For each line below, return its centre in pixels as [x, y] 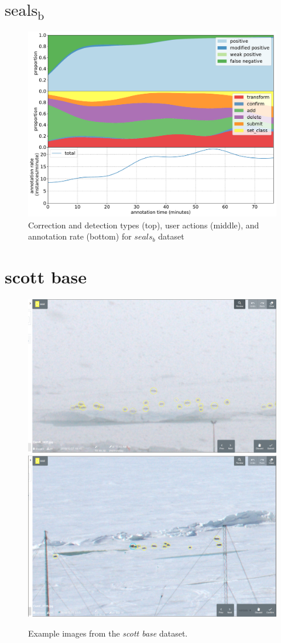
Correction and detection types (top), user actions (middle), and [144, 225]
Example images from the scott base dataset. [108, 633]
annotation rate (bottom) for [80, 236]
